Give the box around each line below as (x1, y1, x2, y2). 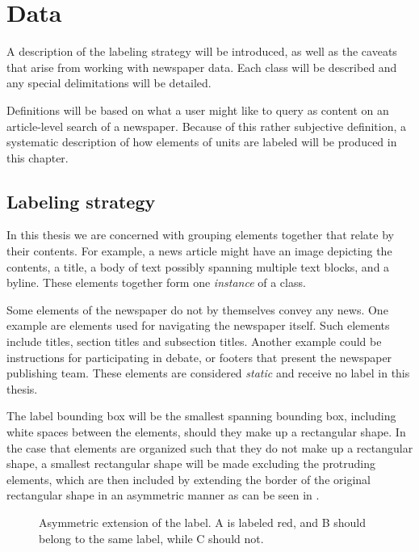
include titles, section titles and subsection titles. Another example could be (6, 333, 382, 350)
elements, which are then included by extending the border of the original (6, 470, 371, 487)
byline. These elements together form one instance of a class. (6, 274, 306, 291)
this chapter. (6, 149, 69, 166)
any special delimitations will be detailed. (6, 74, 212, 91)
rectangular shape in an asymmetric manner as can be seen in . (6, 487, 320, 504)
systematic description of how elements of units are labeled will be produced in (6, 133, 397, 150)
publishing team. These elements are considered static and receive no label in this (6, 364, 410, 381)
